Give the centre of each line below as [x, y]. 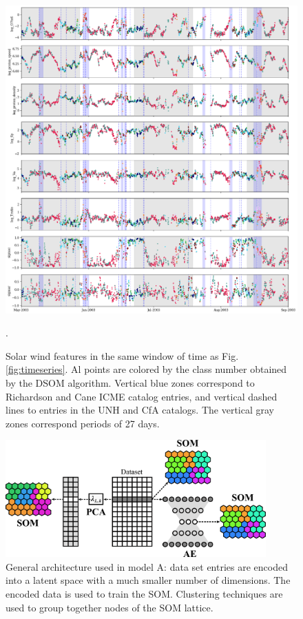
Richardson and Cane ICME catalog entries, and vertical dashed [142, 396]
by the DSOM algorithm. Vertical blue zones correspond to [130, 383]
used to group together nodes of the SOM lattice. [109, 607]
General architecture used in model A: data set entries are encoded [147, 566]
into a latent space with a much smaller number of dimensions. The [148, 580]
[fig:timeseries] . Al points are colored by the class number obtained [146, 369]
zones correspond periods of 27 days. [83, 423]
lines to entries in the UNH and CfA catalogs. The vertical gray [140, 410]
